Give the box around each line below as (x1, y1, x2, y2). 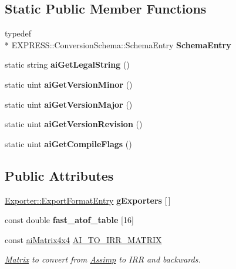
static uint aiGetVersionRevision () (5, 118, 143, 130)
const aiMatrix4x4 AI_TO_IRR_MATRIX (5, 233, 162, 245)
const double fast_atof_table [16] (5, 214, 134, 226)
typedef (5, 27, 32, 39)
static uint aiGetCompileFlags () (5, 137, 132, 150)
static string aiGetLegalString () (5, 58, 130, 71)
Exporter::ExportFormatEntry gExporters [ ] (5, 194, 171, 206)
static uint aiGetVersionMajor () (5, 98, 133, 110)
